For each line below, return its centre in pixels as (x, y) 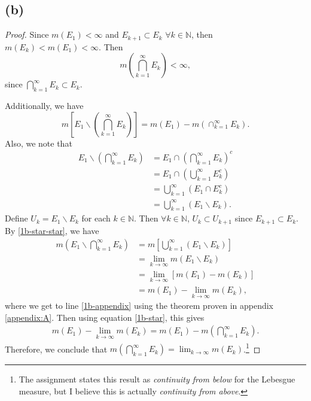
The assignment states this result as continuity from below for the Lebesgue (157, 379)
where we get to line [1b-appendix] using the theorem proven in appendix (139, 306)
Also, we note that (39, 143)
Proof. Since (27, 34)
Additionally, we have (44, 106)
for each (96, 218)
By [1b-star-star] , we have (52, 230)
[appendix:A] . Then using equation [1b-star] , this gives (105, 317)
